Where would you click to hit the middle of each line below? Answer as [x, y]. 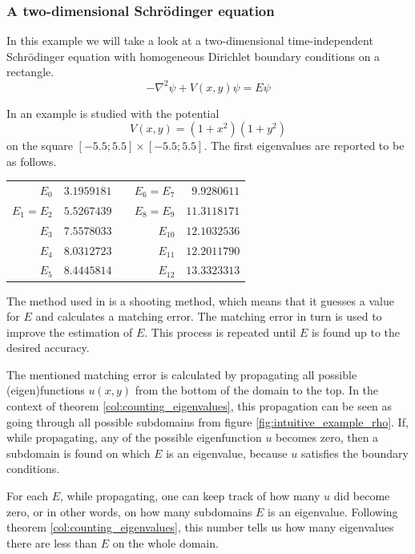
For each [27, 496]
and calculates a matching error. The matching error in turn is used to [209, 316]
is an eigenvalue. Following [333, 511]
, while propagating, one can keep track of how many [190, 496]
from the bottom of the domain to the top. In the [257, 390]
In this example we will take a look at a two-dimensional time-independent [190, 40]
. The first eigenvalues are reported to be [304, 146]
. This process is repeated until [220, 332]
